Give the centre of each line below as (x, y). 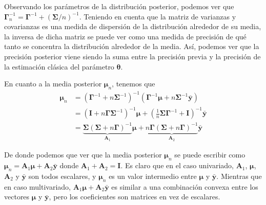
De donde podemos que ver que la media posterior (83, 155)
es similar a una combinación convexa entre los (185, 186)
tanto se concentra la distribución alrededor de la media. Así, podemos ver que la (132, 46)
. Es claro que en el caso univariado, (177, 165)
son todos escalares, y (62, 176)
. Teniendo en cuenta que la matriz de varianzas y (158, 16)
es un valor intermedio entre (153, 176)
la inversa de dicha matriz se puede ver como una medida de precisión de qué (125, 36)
